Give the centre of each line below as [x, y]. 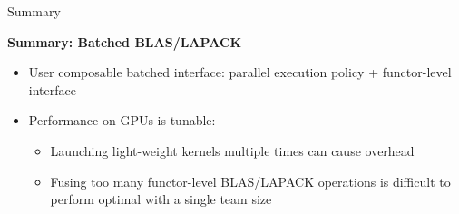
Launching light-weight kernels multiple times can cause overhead [232, 150]
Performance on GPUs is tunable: [122, 120]
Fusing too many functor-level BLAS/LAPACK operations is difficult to [250, 181]
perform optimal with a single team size [161, 199]
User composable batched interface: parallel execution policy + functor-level [240, 72]
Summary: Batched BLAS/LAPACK [125, 41]
